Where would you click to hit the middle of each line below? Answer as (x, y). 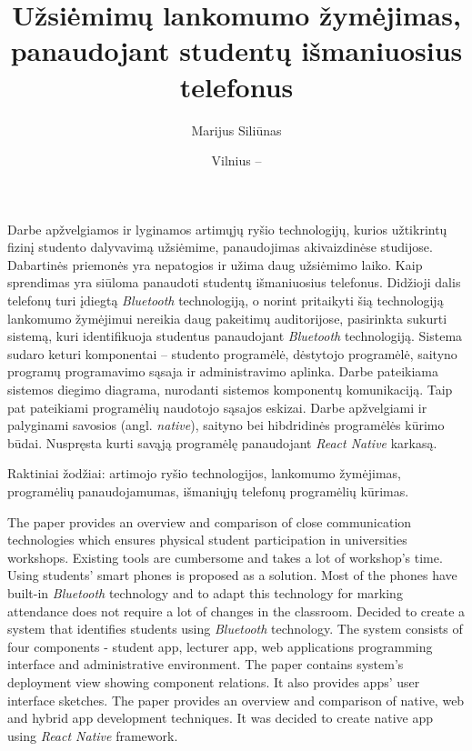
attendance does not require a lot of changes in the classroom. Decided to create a (236, 611)
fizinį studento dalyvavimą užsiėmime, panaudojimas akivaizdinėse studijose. (220, 247)
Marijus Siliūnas (236, 130)
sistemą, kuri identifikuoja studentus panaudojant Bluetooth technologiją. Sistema (235, 336)
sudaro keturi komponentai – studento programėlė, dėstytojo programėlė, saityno (232, 353)
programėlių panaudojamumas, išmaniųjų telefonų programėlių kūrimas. (208, 491)
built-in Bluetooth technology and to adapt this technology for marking (205, 592)
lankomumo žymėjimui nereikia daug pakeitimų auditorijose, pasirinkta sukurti (227, 318)
